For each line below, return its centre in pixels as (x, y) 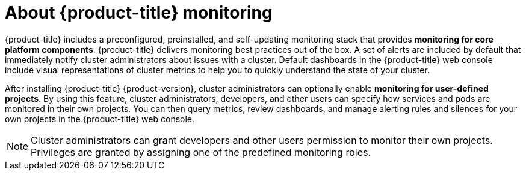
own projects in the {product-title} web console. (100, 119)
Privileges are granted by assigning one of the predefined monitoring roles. (201, 152)
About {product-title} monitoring (139, 13)
